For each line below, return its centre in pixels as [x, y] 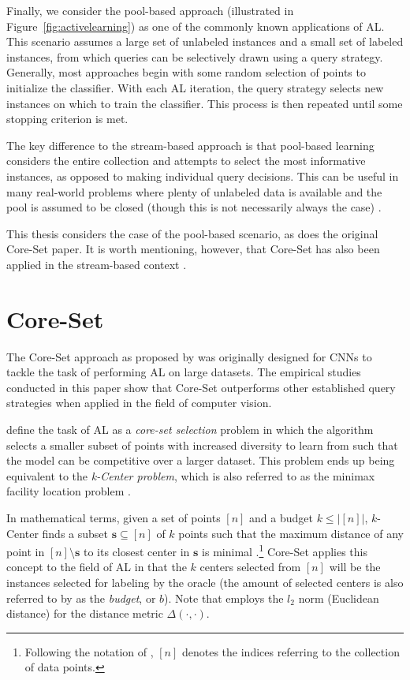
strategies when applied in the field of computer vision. [139, 403]
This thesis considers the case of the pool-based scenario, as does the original [192, 233]
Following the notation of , [89, 651]
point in [26, 551]
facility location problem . [69, 491]
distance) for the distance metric [85, 613]
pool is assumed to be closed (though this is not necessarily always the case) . [194, 207]
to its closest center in [136, 551]
